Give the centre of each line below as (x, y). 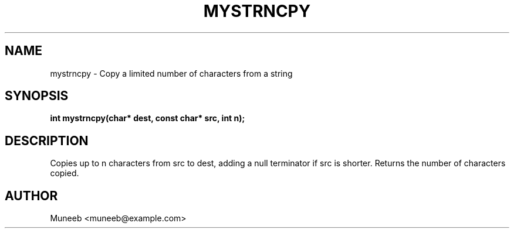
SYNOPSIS (37, 96)
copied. (65, 173)
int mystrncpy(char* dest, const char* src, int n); (148, 118)
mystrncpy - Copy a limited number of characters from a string (171, 73)
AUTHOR (31, 196)
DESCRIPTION (47, 141)
